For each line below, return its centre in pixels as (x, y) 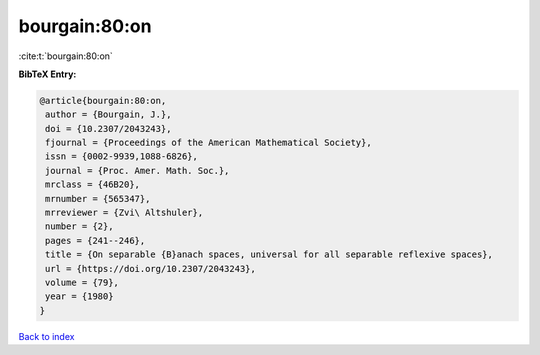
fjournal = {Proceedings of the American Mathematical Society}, (208, 143)
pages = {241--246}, (95, 240)
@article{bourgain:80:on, (103, 100)
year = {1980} (79, 296)
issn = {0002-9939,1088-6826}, (122, 156)
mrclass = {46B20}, (92, 184)
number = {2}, (79, 226)
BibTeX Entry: (47, 74)
